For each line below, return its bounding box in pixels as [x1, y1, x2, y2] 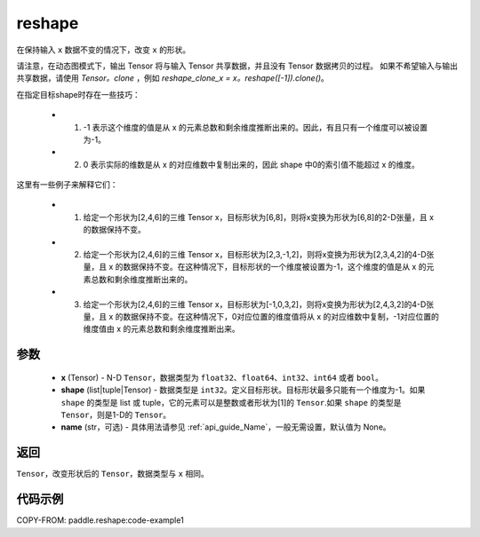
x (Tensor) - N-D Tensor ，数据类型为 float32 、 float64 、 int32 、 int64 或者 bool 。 [60, 372, 384, 383]
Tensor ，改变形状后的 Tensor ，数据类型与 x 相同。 [16, 469, 209, 479]
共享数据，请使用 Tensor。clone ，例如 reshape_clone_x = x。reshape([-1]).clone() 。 [16, 73, 329, 83]
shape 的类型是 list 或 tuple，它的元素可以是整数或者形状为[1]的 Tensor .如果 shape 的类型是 [60, 397, 402, 407]
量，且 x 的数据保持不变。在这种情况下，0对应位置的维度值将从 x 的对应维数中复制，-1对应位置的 [83, 311, 439, 321]
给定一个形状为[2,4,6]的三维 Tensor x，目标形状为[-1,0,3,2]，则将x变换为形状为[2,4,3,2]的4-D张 [83, 298, 435, 310]
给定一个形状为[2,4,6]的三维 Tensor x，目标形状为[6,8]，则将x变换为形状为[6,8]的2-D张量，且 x [83, 211, 435, 222]
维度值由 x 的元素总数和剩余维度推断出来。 [83, 324, 240, 335]
